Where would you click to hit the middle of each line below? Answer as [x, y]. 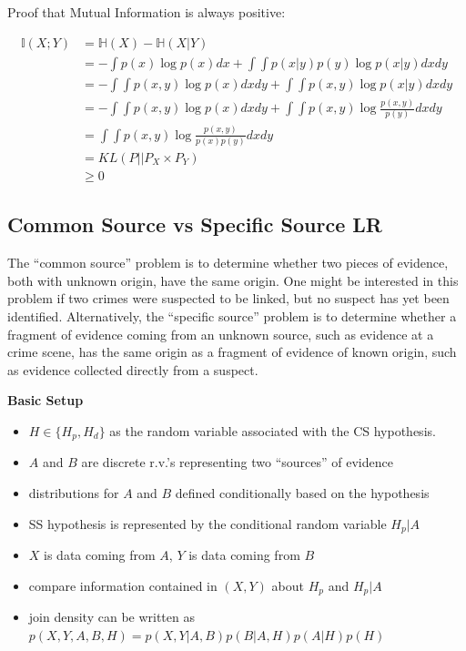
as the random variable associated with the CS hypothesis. [273, 431]
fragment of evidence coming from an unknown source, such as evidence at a [221, 334]
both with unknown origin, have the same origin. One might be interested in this [233, 280]
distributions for [74, 493]
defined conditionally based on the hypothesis [302, 493]
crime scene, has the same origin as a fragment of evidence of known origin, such [232, 352]
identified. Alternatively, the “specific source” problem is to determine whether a [232, 316]
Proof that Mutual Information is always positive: [147, 12]
